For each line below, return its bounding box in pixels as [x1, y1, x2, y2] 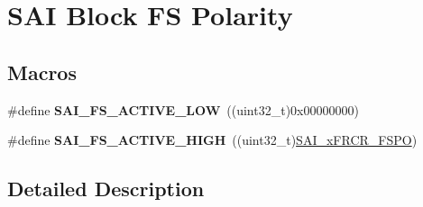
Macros [7, 58, 77, 85]
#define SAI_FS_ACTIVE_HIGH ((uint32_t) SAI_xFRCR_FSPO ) [7, 130, 418, 149]
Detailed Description [7, 175, 205, 202]
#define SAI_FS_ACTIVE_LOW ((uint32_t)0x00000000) [7, 100, 359, 119]
